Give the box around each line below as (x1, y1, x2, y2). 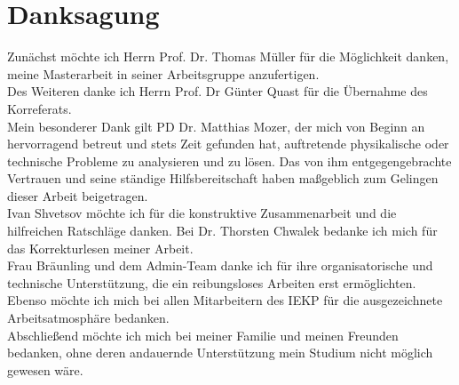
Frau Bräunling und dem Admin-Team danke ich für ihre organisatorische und (7, 256, 433, 275)
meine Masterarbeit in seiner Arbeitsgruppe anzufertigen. (7, 64, 320, 83)
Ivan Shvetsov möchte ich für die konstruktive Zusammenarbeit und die (7, 204, 397, 222)
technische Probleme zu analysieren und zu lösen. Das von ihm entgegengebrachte (7, 151, 452, 170)
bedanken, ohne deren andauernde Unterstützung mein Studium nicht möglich (7, 343, 433, 362)
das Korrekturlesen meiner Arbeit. (7, 238, 194, 257)
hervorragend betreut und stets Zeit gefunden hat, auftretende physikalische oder (7, 134, 449, 153)
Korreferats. (7, 99, 72, 117)
